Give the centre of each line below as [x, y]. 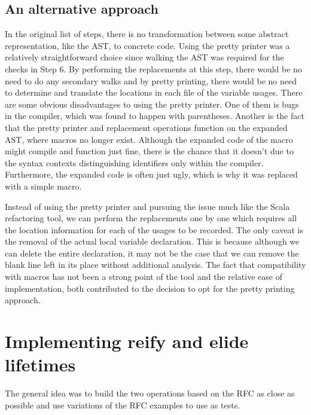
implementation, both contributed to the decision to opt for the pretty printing [150, 288]
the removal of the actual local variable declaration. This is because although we [152, 241]
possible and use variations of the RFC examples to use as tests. [123, 405]
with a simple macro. [43, 186]
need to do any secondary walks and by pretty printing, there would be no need [151, 80]
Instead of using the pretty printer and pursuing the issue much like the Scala [147, 206]
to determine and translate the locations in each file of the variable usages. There [154, 92]
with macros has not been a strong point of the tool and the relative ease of [144, 277]
